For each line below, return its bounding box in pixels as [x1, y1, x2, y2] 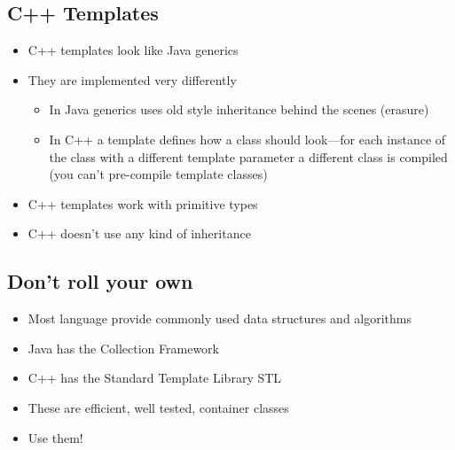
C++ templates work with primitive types [27, 194, 258, 213]
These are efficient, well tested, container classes [27, 398, 289, 416]
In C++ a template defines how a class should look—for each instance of [49, 129, 446, 148]
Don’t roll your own [7, 268, 193, 295]
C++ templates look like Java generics [27, 41, 239, 59]
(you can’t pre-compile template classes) [49, 165, 268, 183]
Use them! [27, 428, 83, 446]
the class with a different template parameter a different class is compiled [49, 147, 448, 166]
